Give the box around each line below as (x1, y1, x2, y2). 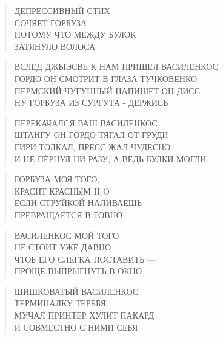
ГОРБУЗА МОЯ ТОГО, (14, 173, 100, 185)
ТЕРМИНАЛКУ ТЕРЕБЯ (14, 297, 106, 309)
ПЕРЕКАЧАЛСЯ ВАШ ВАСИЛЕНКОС (14, 116, 158, 129)
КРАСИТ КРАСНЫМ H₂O (14, 184, 110, 197)
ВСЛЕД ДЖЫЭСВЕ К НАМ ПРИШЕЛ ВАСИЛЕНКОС (14, 60, 218, 73)
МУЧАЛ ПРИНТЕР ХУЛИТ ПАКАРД (14, 309, 155, 322)
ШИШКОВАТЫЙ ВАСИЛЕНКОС (14, 285, 139, 297)
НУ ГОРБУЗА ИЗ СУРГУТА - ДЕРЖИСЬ (14, 96, 168, 109)
